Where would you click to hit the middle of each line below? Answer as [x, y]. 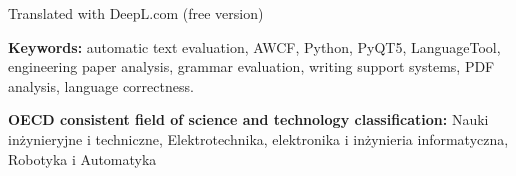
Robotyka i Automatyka [82, 158]
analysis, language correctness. [101, 85]
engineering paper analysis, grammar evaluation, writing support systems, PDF [251, 66]
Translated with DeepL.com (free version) [136, 13]
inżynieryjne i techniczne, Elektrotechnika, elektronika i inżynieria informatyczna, [258, 138]
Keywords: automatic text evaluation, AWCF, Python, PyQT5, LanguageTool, [254, 46]
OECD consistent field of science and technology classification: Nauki [248, 119]
